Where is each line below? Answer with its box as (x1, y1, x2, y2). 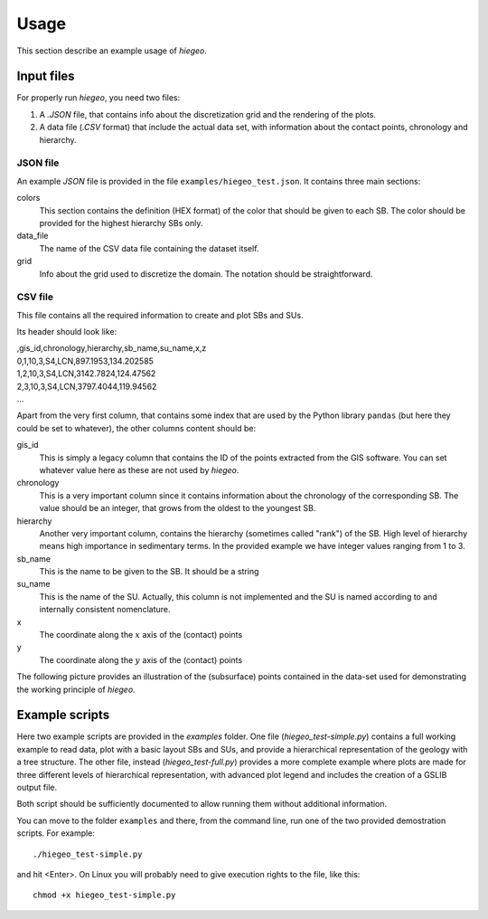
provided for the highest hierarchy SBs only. (39, 217, 203, 228)
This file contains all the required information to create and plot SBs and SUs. (16, 309, 304, 320)
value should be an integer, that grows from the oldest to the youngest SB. (39, 503, 316, 514)
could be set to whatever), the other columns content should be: (16, 422, 257, 433)
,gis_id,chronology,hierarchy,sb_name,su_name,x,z (16, 343, 207, 354)
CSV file (16, 290, 54, 303)
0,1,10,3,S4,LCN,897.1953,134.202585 (16, 355, 154, 366)
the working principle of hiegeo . (16, 684, 136, 695)
